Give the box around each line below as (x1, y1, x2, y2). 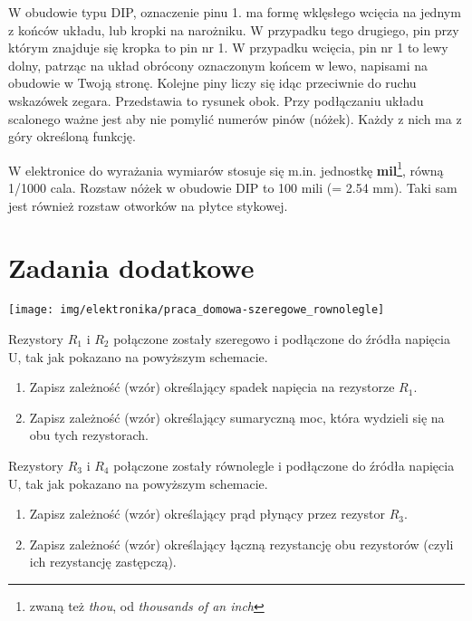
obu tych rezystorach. (29, 425, 149, 444)
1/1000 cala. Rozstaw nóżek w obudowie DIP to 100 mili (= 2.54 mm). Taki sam (8, 178, 458, 196)
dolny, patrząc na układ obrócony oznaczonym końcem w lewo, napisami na (8, 55, 428, 74)
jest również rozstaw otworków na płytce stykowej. (8, 196, 288, 215)
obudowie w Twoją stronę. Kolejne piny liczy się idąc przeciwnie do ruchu (8, 73, 417, 92)
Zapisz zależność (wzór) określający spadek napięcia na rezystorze (29, 377, 395, 396)
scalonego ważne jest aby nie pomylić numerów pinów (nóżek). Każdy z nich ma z (8, 109, 462, 128)
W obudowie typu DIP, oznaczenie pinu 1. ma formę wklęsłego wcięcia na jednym (8, 3, 461, 21)
